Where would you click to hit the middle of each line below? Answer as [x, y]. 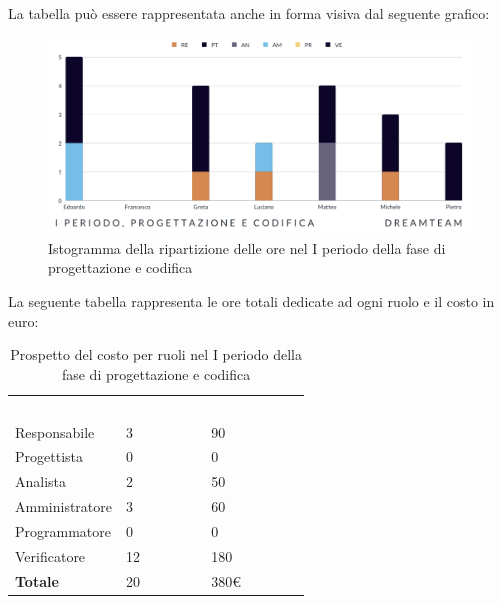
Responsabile [55, 431]
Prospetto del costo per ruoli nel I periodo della [156, 354]
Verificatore [50, 555]
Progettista [49, 456]
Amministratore [63, 506]
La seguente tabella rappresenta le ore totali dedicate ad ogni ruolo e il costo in [251, 301]
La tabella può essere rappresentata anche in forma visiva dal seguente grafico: [249, 13]
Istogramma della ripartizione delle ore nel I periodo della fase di [247, 247]
